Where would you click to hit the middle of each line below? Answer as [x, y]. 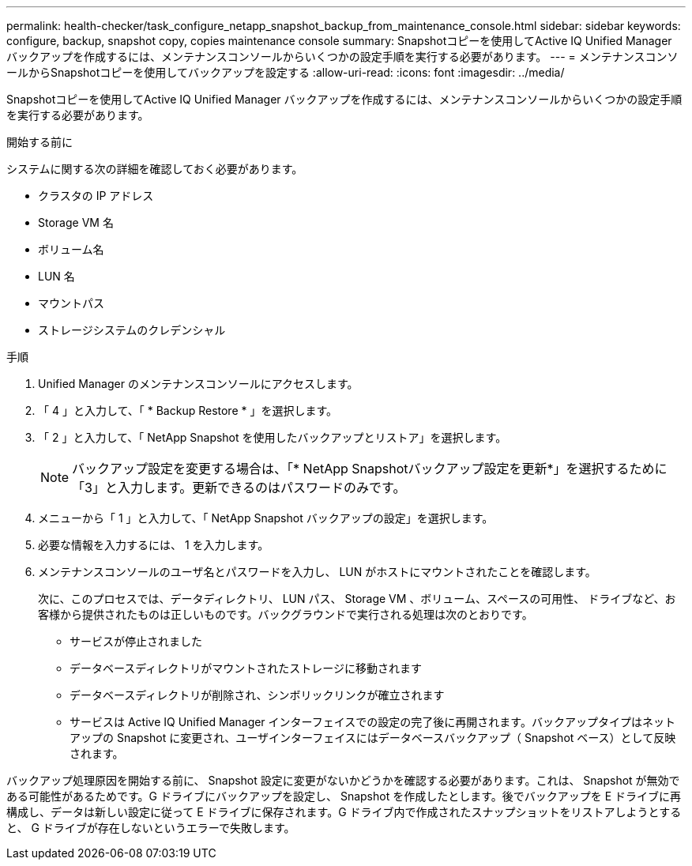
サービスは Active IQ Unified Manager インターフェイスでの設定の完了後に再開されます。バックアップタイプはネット [372, 722]
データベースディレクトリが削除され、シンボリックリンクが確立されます [257, 695]
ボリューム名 [71, 249]
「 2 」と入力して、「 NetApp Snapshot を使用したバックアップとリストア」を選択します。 [273, 437]
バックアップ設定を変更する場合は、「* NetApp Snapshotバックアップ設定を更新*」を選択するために [370, 469]
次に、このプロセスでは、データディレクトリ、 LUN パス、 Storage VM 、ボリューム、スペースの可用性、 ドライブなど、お [357, 599]
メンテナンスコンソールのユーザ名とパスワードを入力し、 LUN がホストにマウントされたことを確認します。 [317, 572]
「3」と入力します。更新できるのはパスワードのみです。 [239, 488]
